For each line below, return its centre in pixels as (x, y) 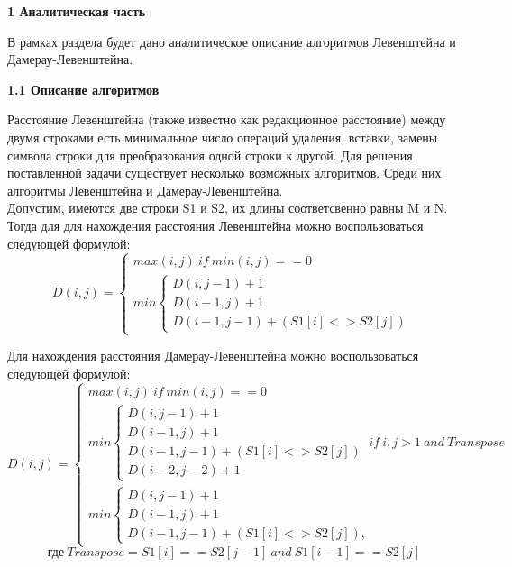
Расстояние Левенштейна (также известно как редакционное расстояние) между (227, 119)
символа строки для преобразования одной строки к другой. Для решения (210, 155)
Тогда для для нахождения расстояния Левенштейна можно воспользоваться (215, 225)
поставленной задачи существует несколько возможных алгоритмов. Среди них (224, 173)
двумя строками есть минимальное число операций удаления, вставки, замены (223, 137)
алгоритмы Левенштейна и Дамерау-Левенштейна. (145, 190)
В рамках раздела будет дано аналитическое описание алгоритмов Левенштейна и (232, 41)
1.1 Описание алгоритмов (83, 89)
